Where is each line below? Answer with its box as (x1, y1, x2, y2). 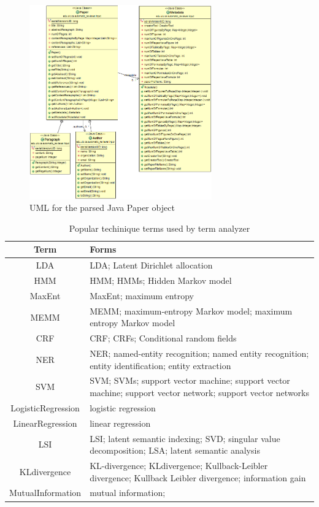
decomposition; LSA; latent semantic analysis (90, 444, 260, 457)
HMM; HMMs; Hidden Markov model (90, 274, 232, 287)
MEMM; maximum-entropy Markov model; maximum (90, 304, 293, 317)
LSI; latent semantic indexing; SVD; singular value (90, 432, 280, 444)
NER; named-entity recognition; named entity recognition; (90, 346, 309, 359)
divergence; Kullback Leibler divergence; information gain (90, 471, 306, 484)
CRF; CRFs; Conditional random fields (90, 332, 237, 345)
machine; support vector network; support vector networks (90, 386, 309, 399)
